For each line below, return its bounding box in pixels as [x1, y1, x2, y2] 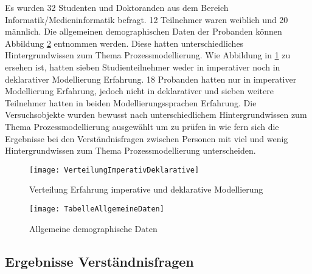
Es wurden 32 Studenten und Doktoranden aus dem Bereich [5, 1, 229, 13]
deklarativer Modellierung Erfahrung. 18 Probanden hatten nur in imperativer [5, 72, 297, 85]
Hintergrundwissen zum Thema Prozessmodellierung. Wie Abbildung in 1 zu [5, 49, 291, 61]
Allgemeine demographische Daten [29, 222, 158, 235]
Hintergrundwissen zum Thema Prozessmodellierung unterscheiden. [5, 144, 256, 157]
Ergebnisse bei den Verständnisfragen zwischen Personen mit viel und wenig [5, 132, 288, 145]
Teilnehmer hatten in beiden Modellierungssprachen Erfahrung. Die [5, 96, 257, 109]
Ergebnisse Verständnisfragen [5, 252, 194, 270]
